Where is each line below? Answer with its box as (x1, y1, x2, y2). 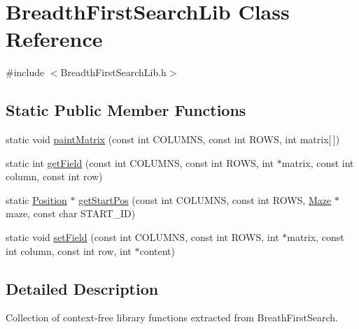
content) (139, 243, 176, 258)
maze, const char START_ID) (6, 206, 136, 221)
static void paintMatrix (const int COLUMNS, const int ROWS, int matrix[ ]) (6, 132, 340, 147)
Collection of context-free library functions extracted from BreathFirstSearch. (6, 310, 338, 325)
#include (6, 65, 45, 80)
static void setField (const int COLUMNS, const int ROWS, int (6, 230, 279, 244)
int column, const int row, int (6, 243, 132, 258)
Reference (6, 24, 103, 53)
